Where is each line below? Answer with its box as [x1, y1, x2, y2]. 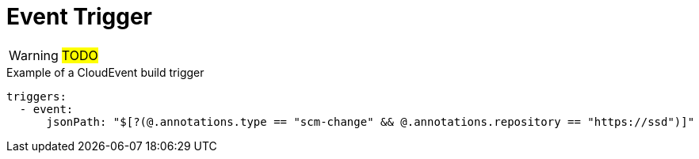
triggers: [6, 89, 67, 103]
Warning [9, 47, 59, 63]
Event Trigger [6, 3, 152, 30]
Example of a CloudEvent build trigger [6, 65, 204, 79]
